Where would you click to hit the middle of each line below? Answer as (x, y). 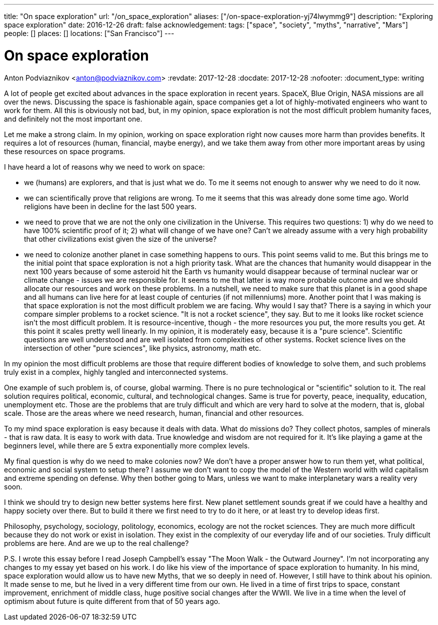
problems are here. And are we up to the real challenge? (96, 543)
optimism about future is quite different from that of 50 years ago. (112, 601)
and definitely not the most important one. (73, 119)
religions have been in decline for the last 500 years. (110, 206)
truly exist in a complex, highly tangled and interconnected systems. (116, 372)
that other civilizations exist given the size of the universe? (120, 239)
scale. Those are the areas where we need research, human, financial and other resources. (154, 413)
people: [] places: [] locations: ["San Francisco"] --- (89, 33)
